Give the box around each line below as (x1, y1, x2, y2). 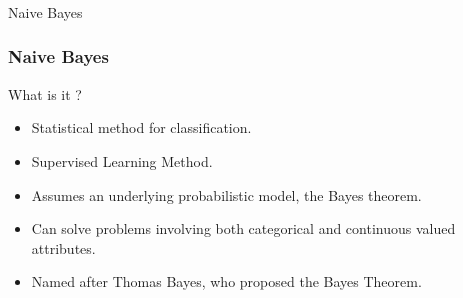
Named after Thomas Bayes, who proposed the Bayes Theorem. (31, 271, 422, 292)
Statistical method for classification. (31, 117, 252, 138)
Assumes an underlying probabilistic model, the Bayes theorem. (31, 184, 422, 205)
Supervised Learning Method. (31, 150, 213, 171)
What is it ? (8, 83, 82, 104)
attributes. (31, 237, 96, 258)
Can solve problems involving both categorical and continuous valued (31, 218, 456, 239)
